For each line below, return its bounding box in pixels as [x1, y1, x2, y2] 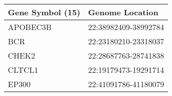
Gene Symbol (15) [8, 6, 81, 18]
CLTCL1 [8, 64, 39, 75]
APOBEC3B [8, 21, 52, 32]
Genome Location [88, 6, 159, 18]
